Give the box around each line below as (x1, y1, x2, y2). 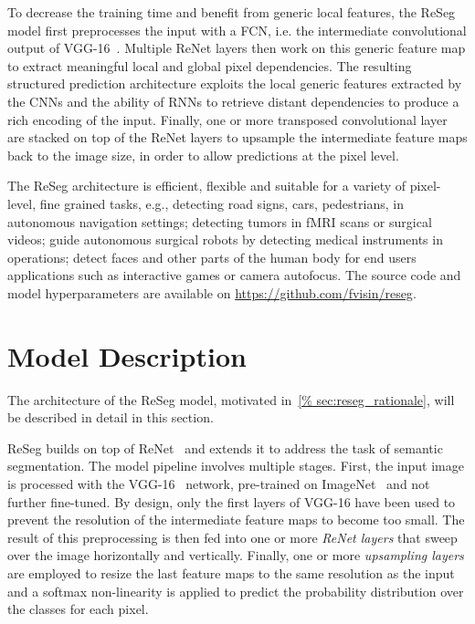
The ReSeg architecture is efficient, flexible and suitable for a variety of (7, 176, 406, 195)
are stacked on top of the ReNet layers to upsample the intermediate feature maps (7, 128, 468, 147)
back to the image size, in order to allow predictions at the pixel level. (7, 145, 399, 164)
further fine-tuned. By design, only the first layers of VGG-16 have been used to (7, 492, 456, 511)
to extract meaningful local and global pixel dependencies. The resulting (7, 56, 412, 75)
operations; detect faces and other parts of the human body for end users (7, 247, 417, 266)
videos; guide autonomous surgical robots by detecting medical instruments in (7, 230, 443, 249)
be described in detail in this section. (7, 408, 214, 427)
